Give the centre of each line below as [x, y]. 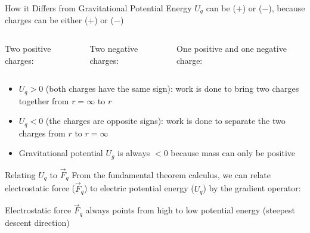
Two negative [114, 49]
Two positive [28, 49]
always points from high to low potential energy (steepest [190, 210]
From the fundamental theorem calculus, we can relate [171, 175]
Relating [20, 175]
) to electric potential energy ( [139, 188]
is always [134, 153]
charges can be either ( [46, 20]
